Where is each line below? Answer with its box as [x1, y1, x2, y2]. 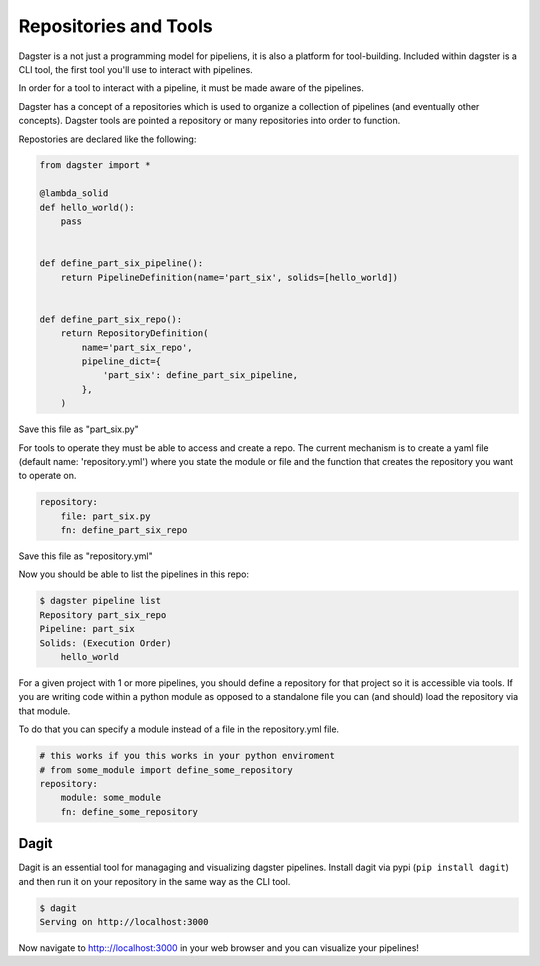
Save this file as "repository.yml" [18, 550, 154, 562]
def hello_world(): [39, 201, 135, 213]
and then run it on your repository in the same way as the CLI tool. [18, 875, 291, 887]
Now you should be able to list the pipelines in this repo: [18, 568, 250, 580]
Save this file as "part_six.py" [18, 423, 139, 435]
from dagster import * [39, 160, 151, 171]
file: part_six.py [60, 510, 151, 522]
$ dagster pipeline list [39, 595, 162, 607]
